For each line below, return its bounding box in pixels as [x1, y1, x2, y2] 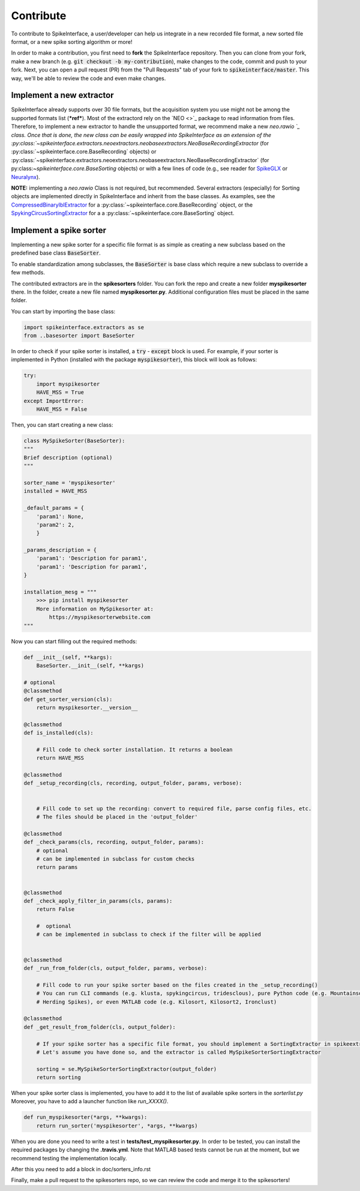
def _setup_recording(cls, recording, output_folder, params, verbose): [23, 780, 242, 787]
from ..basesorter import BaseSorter [23, 332, 135, 339]
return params [36, 864, 78, 871]
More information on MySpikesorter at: [36, 605, 154, 612]
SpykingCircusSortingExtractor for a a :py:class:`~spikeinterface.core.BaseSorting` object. [11, 210, 235, 217]
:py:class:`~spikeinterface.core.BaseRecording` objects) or [11, 148, 157, 156]
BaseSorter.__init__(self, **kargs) [36, 662, 144, 669]
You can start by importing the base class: [11, 308, 116, 315]
